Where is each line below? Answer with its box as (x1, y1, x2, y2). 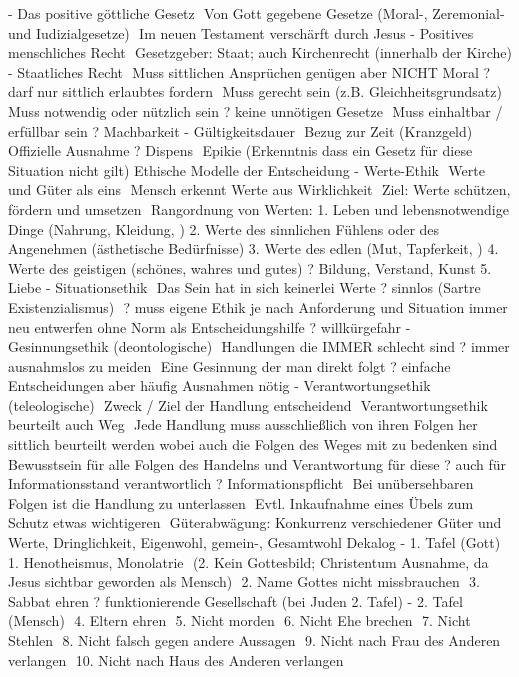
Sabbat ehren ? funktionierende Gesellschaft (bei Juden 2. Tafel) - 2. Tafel (8, 590, 463, 611)
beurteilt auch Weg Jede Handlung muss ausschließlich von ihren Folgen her (8, 414, 478, 435)
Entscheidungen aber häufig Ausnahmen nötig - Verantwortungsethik (8, 375, 431, 396)
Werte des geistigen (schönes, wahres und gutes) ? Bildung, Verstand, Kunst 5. (8, 257, 492, 278)
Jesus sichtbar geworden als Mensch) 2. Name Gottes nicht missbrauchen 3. (8, 571, 480, 592)
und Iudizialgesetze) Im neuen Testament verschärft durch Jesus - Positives (8, 22, 474, 43)
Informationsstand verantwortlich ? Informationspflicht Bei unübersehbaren (8, 473, 474, 494)
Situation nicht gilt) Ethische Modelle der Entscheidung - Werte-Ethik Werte (8, 159, 485, 180)
